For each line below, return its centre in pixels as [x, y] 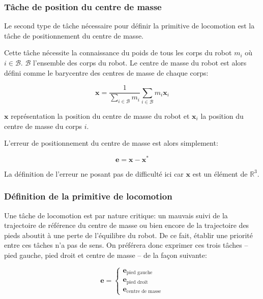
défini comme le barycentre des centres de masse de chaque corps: [106, 72]
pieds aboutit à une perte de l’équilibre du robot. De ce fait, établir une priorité [129, 235]
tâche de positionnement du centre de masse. [74, 35]
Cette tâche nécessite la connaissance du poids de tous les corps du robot [118, 53]
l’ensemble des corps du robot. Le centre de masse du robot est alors [140, 62]
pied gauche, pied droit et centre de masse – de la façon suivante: [106, 255]
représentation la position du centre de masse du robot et [100, 115]
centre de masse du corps [43, 126]
